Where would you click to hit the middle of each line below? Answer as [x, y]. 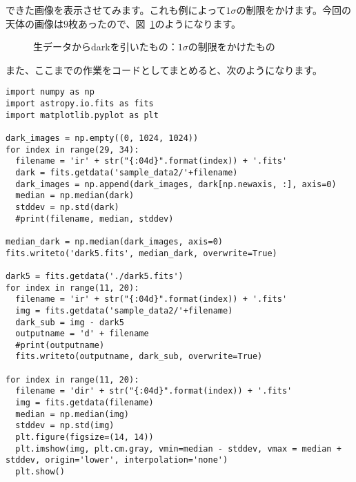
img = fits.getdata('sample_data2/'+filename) [124, 310]
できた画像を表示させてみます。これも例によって [116, 10]
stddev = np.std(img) [65, 426]
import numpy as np [50, 92]
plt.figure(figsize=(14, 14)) [85, 437]
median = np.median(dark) [75, 196]
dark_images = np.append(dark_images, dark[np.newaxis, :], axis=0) [176, 184]
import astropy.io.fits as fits [80, 104]
